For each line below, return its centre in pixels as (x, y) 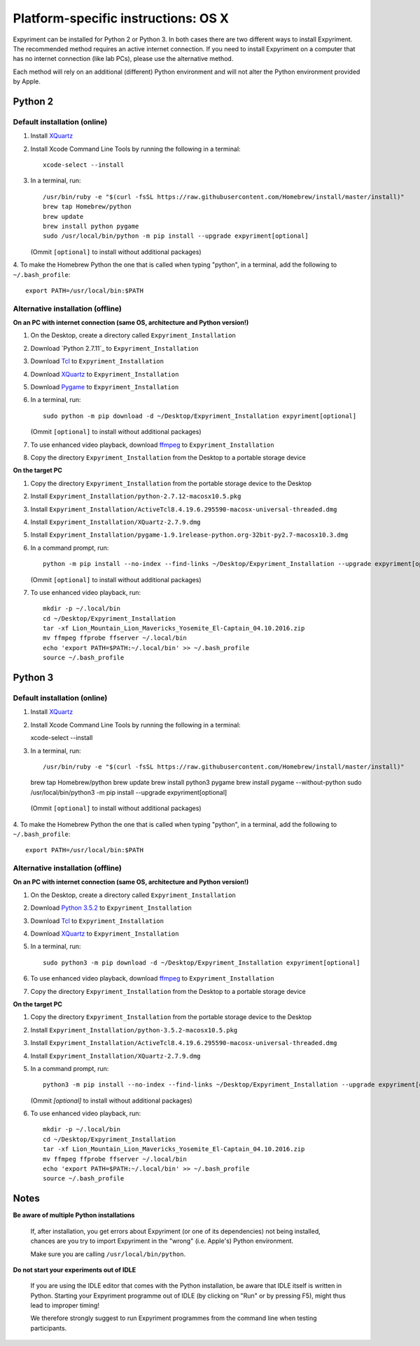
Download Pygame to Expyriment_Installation (105, 387)
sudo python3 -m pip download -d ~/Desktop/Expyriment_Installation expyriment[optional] (202, 962)
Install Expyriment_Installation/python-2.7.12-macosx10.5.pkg (136, 496)
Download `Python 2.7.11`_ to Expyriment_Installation (114, 348)
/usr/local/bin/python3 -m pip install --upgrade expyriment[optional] (129, 792)
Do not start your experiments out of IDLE (75, 1270)
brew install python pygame (91, 226)
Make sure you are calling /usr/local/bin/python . (108, 1254)
